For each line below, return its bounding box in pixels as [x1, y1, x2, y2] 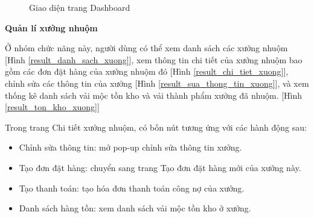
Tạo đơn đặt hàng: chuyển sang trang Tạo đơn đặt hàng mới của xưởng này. [19, 161, 301, 173]
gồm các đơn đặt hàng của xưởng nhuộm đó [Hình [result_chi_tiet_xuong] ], [5, 65, 289, 78]
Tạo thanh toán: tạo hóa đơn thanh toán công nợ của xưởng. [19, 181, 245, 194]
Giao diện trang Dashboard [29, 1, 130, 13]
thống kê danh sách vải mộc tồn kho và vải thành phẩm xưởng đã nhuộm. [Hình [5, 89, 303, 101]
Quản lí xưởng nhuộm [5, 21, 98, 34]
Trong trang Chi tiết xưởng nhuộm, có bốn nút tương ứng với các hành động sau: [5, 120, 307, 133]
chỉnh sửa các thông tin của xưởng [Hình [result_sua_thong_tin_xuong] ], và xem [5, 76, 309, 89]
